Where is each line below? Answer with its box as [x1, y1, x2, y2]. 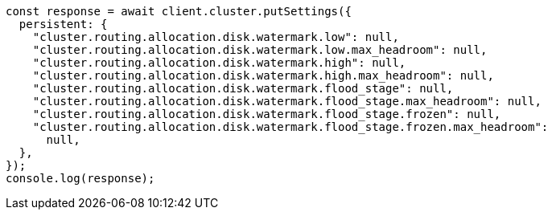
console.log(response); [6, 172, 155, 185]
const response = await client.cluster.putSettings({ [6, 5, 352, 18]
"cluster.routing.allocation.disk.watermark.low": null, [32, 31, 399, 43]
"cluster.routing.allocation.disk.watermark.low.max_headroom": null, [32, 43, 488, 56]
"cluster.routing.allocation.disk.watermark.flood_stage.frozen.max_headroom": [32, 120, 549, 133]
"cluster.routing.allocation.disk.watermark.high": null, [32, 56, 406, 69]
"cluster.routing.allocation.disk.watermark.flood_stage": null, [32, 82, 454, 95]
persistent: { [19, 18, 108, 31]
